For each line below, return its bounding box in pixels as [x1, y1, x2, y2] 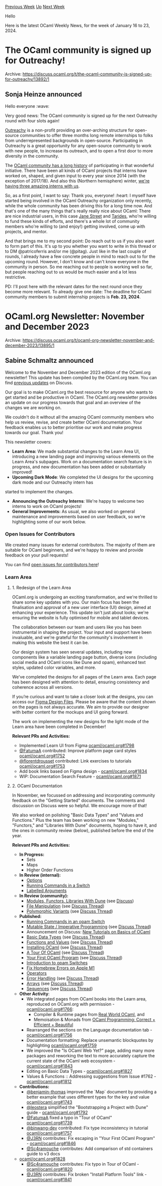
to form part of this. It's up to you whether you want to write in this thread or [5, 243, 157, 249]
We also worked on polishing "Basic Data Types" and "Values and [12, 812, 144, 818]
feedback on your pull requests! [5, 552, 69, 558]
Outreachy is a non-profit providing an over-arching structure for [5, 127, 134, 133]
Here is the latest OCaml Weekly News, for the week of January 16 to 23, [5, 23, 150, 28]
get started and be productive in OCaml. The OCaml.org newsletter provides [5, 394, 157, 400]
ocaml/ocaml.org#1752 [19, 753, 65, 759]
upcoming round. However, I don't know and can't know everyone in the [5, 258, 149, 264]
